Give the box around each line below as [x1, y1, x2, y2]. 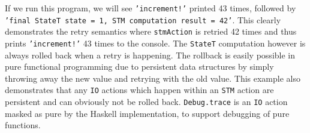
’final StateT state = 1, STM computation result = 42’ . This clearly [5, 13, 281, 26]
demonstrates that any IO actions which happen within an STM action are [5, 83, 274, 96]
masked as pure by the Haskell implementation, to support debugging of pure [5, 107, 290, 119]
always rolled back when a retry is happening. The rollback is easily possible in [5, 48, 296, 61]
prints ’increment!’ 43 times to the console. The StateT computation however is [5, 36, 306, 49]
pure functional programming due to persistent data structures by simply [5, 60, 274, 73]
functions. [5, 119, 41, 131]
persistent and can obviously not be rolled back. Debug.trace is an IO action [5, 95, 288, 108]
